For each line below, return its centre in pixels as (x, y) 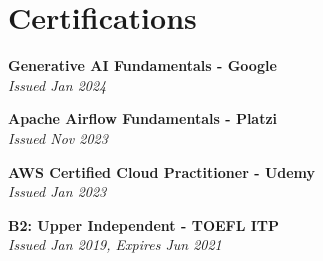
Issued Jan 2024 (57, 84)
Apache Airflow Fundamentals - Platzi (143, 118)
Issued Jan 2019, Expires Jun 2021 (115, 244)
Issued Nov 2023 (58, 137)
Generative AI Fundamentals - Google (142, 65)
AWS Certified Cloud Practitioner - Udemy (162, 171)
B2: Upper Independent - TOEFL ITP (144, 224)
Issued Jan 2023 (57, 191)
